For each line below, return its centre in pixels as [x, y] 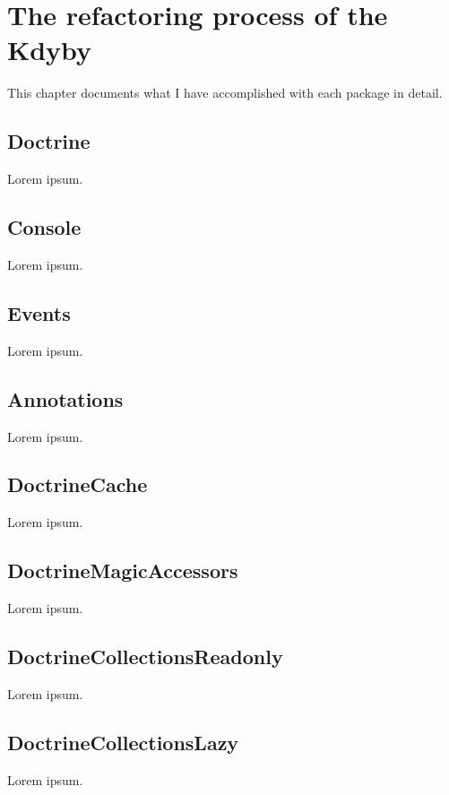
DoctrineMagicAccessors [123, 570]
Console [44, 227]
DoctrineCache [78, 484]
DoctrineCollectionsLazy [123, 742]
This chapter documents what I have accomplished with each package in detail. [225, 93]
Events [39, 312]
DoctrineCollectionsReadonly [145, 657]
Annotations [65, 398]
